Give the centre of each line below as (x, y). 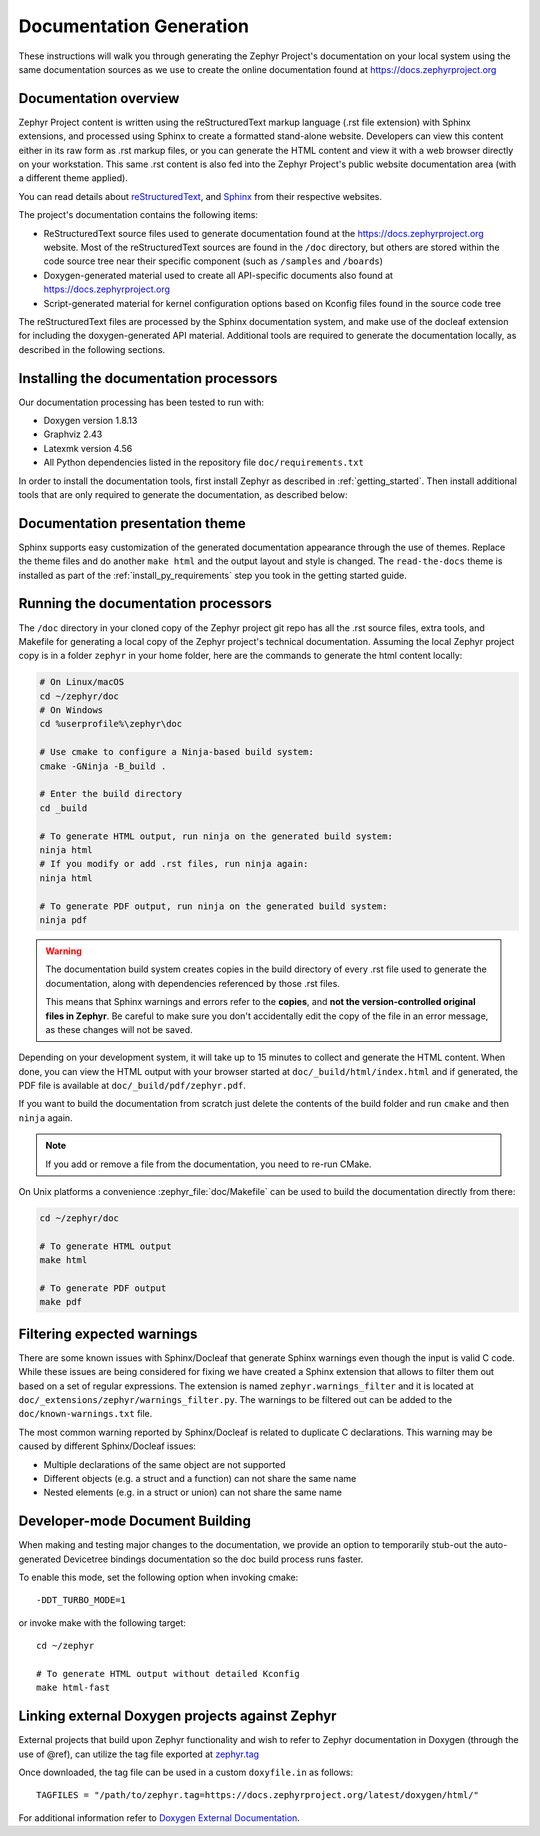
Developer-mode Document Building (135, 1521)
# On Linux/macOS (82, 682)
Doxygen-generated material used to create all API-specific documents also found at (218, 275)
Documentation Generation (134, 26)
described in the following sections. (92, 349)
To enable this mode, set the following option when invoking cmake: (158, 1577)
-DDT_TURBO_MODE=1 (81, 1600)
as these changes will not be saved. (119, 1029)
